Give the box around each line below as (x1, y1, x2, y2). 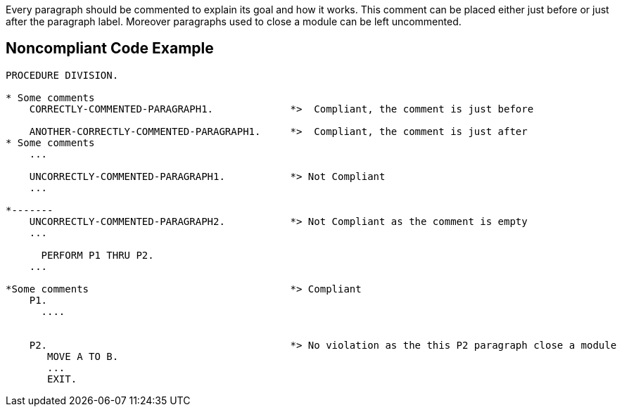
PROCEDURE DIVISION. (6, 69, 119, 81)
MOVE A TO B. (47, 350, 119, 362)
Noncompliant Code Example (6, 39, 214, 58)
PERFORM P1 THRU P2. (41, 249, 154, 261)
